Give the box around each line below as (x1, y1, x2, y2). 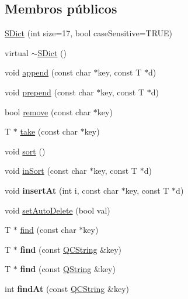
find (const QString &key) (20, 263, 116, 275)
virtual (5, 46, 29, 59)
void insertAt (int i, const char (5, 184, 119, 196)
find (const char (20, 224, 76, 236)
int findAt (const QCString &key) (5, 282, 129, 294)
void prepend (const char (5, 85, 94, 98)
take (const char (20, 125, 78, 138)
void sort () (5, 145, 46, 157)
